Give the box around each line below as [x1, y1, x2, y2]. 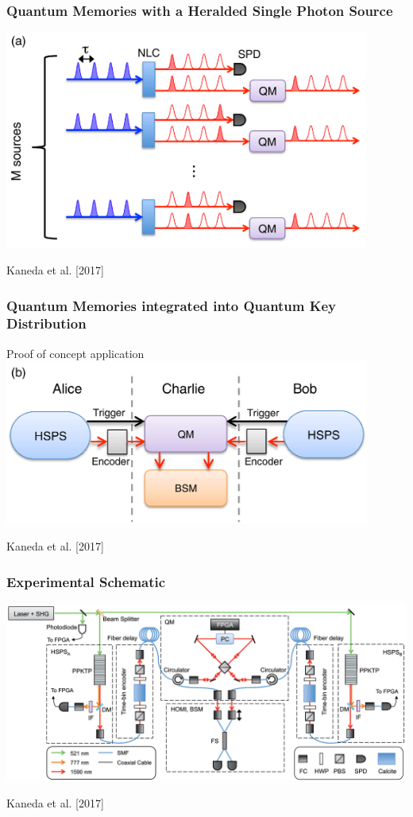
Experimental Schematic [6, 571, 166, 591]
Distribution [6, 313, 87, 333]
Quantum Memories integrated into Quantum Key [6, 295, 337, 315]
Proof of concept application [6, 344, 145, 361]
